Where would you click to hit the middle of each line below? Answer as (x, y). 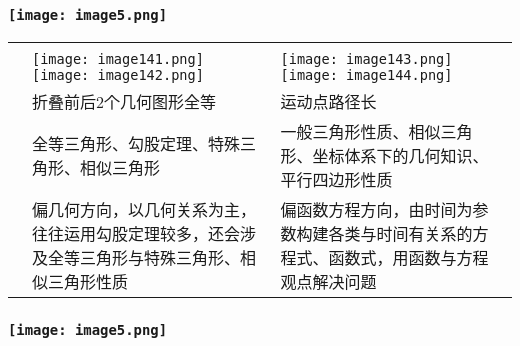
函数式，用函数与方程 (408, 257)
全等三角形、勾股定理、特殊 (136, 143)
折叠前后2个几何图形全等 (124, 101)
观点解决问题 (328, 281)
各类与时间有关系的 (400, 233)
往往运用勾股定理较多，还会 (136, 233)
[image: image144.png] (366, 74)
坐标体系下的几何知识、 (400, 155)
